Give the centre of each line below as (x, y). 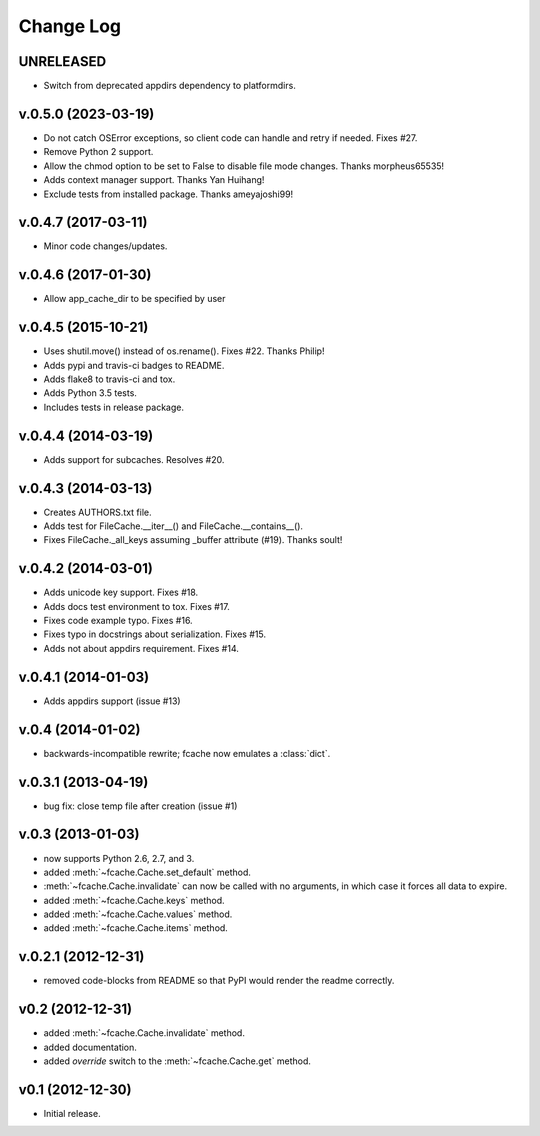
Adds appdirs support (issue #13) (112, 701)
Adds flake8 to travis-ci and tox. (109, 379)
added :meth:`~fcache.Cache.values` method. (138, 914)
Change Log (70, 26)
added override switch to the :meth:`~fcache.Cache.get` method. (177, 1061)
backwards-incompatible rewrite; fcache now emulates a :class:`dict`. (187, 753)
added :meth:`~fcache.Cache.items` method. (136, 928)
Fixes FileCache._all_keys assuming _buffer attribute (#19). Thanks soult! (193, 540)
